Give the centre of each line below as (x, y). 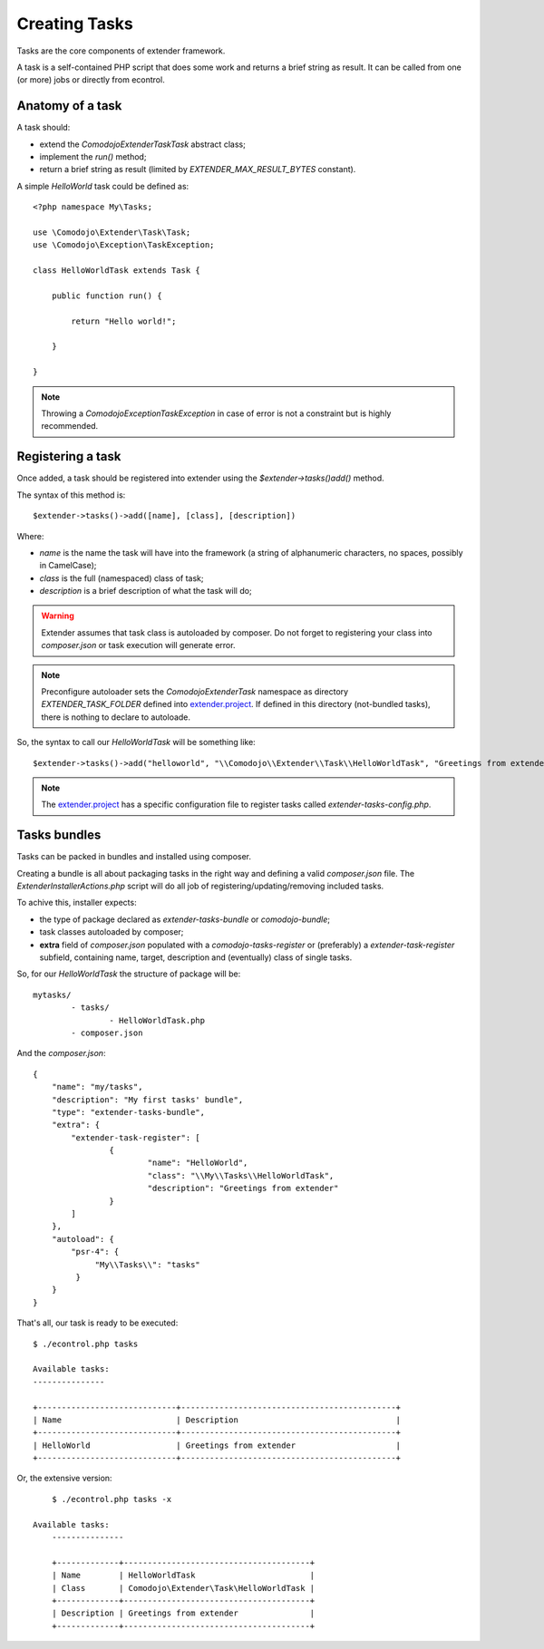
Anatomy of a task (69, 106)
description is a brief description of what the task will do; (146, 591)
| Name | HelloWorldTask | (183, 1576)
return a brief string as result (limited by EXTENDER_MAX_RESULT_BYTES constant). (198, 170)
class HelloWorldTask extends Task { (117, 271)
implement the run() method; (93, 157)
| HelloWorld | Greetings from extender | (217, 1445)
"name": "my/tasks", (97, 1087)
